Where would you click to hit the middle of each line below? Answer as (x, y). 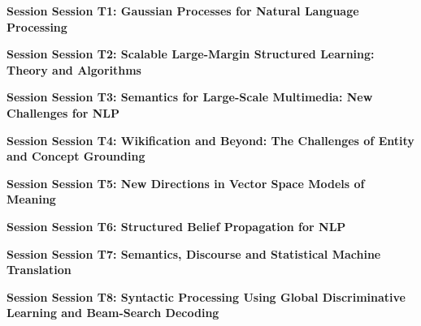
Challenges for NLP (63, 112)
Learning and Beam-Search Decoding (113, 313)
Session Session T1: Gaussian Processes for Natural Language (183, 11)
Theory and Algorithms (74, 69)
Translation (39, 270)
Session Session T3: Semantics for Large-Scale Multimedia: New (190, 97)
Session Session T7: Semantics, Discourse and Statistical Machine (194, 253)
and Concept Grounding (76, 156)
